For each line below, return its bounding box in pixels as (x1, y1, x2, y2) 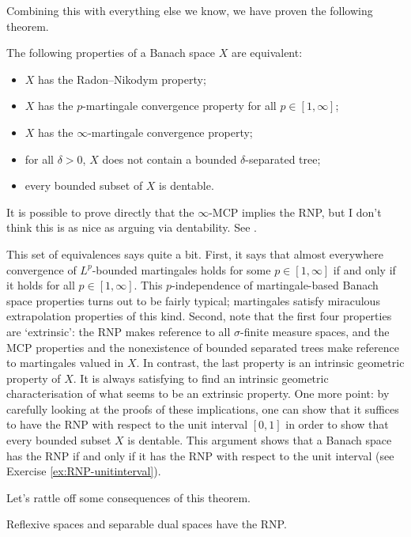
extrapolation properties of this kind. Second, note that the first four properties (6, 308, 392, 324)
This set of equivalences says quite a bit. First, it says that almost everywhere (6, 245, 383, 262)
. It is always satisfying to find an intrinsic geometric (73, 369, 329, 386)
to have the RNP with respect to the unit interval (6, 416, 248, 433)
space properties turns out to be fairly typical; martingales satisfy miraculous (6, 292, 380, 308)
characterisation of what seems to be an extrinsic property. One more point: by (6, 385, 390, 402)
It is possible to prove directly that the (6, 203, 194, 220)
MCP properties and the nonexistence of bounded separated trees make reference (6, 338, 399, 355)
